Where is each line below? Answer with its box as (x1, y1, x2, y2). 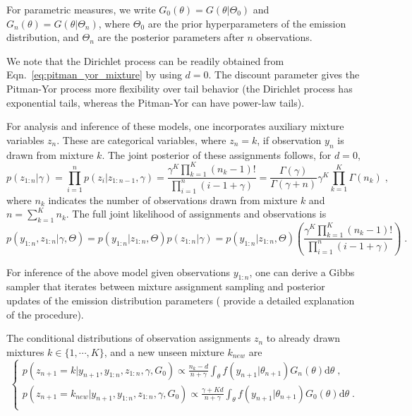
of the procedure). (6, 307, 84, 321)
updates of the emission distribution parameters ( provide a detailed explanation (6, 292, 355, 307)
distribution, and (6, 30, 79, 44)
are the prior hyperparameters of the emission (147, 16, 346, 30)
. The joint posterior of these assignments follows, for (102, 147, 332, 162)
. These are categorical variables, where (56, 132, 226, 147)
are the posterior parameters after (97, 30, 244, 44)
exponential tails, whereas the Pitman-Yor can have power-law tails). (6, 95, 305, 109)
